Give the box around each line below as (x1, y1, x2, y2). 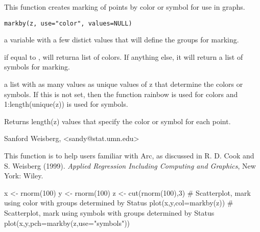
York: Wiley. (4, 170, 43, 181)
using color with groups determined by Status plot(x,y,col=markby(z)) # (4, 197, 233, 208)
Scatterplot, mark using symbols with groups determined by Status (4, 207, 215, 218)
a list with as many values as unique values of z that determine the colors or (4, 79, 243, 89)
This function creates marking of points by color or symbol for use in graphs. (4, 2, 245, 12)
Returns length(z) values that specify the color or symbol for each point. (4, 115, 231, 126)
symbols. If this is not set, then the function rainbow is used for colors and (4, 88, 238, 99)
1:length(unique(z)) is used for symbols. (4, 99, 128, 109)
